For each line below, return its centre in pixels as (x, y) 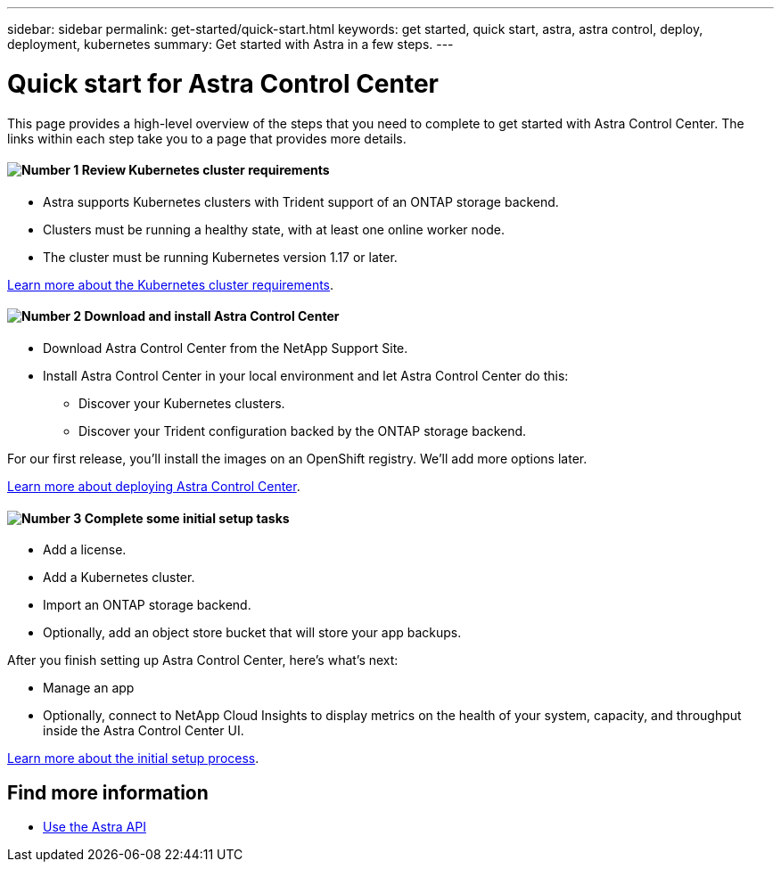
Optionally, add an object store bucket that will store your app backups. (252, 633)
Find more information (108, 792)
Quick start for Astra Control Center (223, 83)
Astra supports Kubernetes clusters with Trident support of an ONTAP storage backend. (301, 201)
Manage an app (89, 688)
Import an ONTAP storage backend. (147, 605)
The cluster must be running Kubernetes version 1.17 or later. (220, 257)
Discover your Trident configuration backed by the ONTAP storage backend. (303, 430)
